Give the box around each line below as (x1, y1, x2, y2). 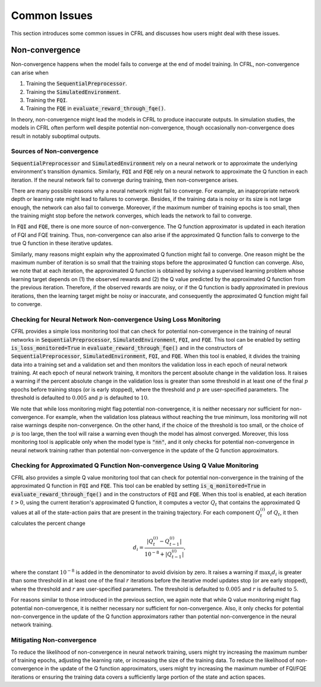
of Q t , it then (266, 509, 298, 517)
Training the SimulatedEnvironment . (26, 88, 121, 95)
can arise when (11, 69, 49, 76)
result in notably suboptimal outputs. (11, 133, 101, 140)
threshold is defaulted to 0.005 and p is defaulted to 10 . (11, 394, 149, 401)
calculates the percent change (11, 519, 86, 527)
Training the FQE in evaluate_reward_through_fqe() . (26, 105, 166, 112)
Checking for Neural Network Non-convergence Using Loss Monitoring (11, 315, 221, 323)
